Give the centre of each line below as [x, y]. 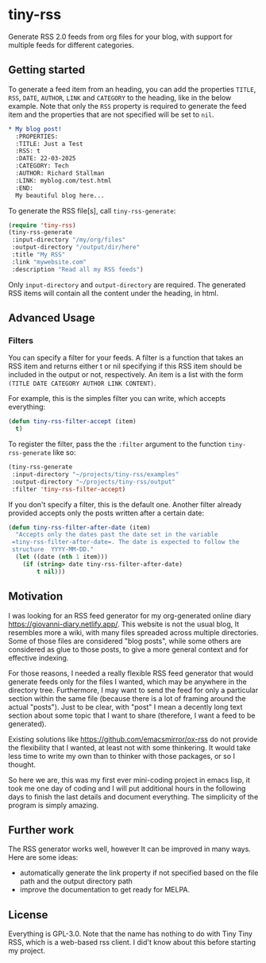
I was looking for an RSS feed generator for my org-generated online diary [130, 615]
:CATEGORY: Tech [42, 166]
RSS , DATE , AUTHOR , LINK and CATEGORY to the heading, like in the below [120, 98]
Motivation [36, 597]
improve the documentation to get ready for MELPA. [105, 890]
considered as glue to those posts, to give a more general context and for [128, 649]
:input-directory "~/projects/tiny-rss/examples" [95, 474]
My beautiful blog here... [60, 195]
